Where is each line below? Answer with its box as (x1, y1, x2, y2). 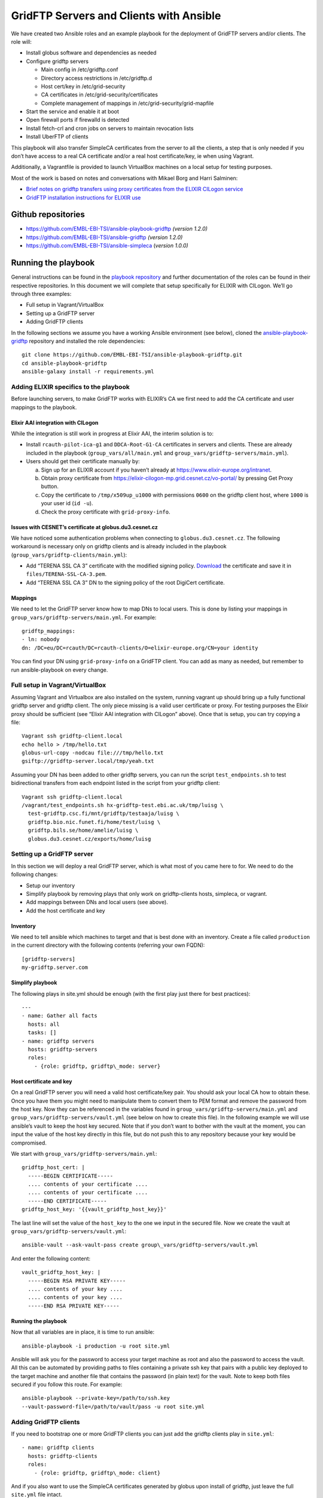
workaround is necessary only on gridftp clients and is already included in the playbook (11, 543, 227, 550)
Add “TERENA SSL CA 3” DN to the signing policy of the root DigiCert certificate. (26, 579, 225, 586)
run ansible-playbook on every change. (11, 666, 108, 674)
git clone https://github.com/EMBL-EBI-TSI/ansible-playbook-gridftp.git (22, 351, 243, 358)
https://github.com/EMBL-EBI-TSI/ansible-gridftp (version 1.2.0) (26, 234, 183, 241)
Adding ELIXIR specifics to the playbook (11, 382, 130, 391)
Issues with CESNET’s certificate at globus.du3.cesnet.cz (11, 523, 158, 530)
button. (41, 483, 59, 490)
